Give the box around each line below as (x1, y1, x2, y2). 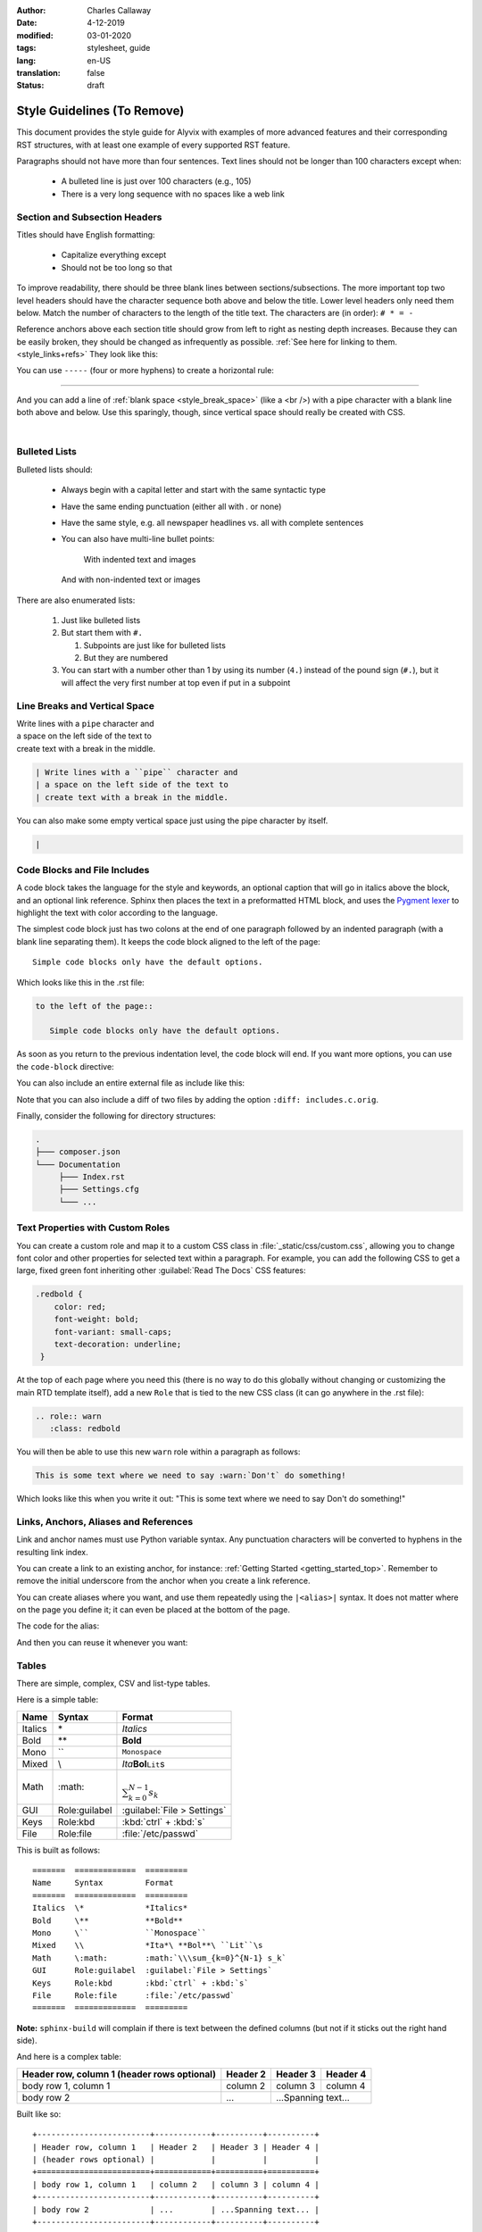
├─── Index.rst (58, 1172, 125, 1182)
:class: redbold (49, 1424, 120, 1434)
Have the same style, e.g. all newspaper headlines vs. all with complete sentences (61, 517, 364, 528)
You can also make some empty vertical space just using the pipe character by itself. (16, 815, 328, 826)
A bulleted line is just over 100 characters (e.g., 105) (61, 176, 252, 187)
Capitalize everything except (61, 250, 167, 261)
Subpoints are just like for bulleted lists (83, 639, 227, 651)
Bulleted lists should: (16, 464, 93, 475)
